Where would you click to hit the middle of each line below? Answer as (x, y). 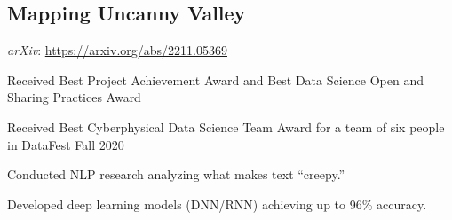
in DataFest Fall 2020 (66, 144)
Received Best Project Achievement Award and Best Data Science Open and (215, 79)
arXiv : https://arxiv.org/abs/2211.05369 (117, 50)
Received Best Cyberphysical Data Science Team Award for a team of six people (226, 126)
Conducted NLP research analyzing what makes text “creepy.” (176, 174)
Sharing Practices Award (74, 97)
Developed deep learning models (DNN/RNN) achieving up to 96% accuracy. (217, 204)
